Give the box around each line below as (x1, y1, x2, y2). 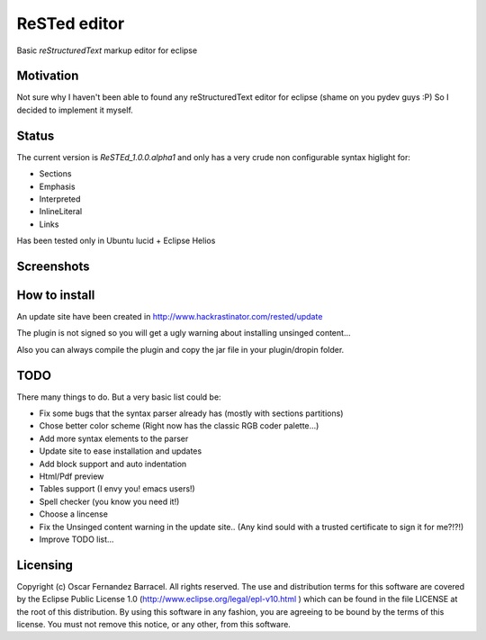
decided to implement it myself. (16, 104, 134, 115)
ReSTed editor (16, 14, 125, 33)
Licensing (16, 557, 74, 572)
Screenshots (16, 258, 90, 274)
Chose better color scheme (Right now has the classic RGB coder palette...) (39, 420, 319, 431)
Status (16, 128, 55, 143)
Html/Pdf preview (39, 471, 104, 482)
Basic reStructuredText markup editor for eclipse (16, 45, 198, 56)
